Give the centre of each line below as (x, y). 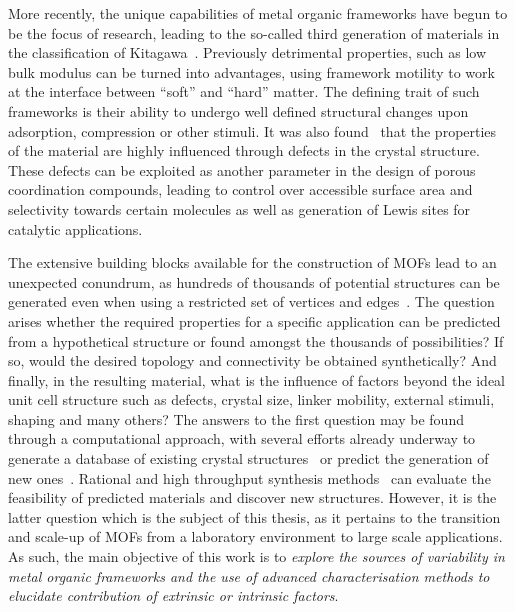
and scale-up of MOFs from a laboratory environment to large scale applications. (255, 536)
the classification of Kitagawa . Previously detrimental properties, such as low (247, 52)
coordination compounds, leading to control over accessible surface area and (240, 189)
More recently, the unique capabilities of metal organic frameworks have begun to (258, 13)
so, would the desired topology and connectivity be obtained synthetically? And (252, 360)
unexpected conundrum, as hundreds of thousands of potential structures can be (254, 281)
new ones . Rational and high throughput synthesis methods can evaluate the (249, 477)
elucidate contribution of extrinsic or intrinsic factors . (173, 595)
